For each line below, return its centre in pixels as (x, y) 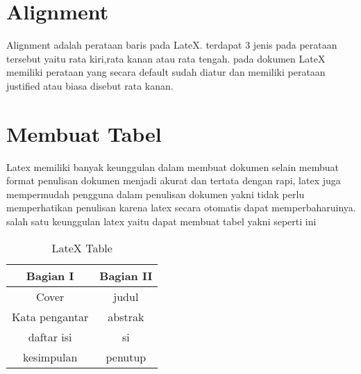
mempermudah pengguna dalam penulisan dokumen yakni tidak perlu (156, 194)
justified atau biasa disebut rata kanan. (90, 85)
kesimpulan (50, 357)
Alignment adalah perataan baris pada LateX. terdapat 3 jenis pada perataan (172, 45)
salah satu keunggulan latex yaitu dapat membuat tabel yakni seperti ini (161, 221)
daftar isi (50, 336)
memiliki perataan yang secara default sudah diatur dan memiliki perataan (166, 72)
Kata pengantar (50, 316)
